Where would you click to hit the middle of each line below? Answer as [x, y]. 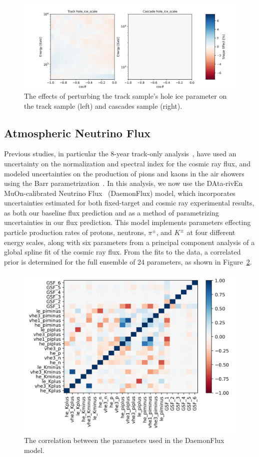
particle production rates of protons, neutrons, [75, 232]
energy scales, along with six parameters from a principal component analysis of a [129, 242]
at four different [211, 232]
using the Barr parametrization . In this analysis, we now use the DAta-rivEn [123, 183]
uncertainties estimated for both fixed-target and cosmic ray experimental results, [129, 203]
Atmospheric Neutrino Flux [77, 133]
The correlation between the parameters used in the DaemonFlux [124, 440]
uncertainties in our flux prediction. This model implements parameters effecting [127, 222]
